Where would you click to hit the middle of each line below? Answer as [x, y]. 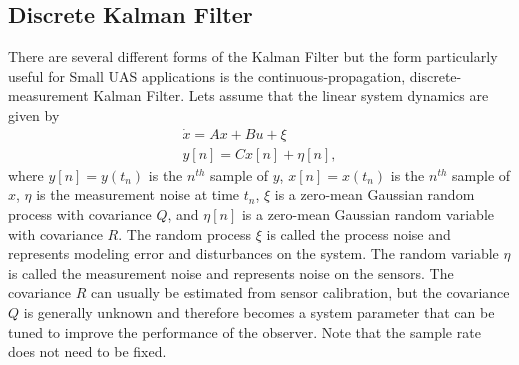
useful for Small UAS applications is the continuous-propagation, [207, 75]
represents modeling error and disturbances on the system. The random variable [253, 253]
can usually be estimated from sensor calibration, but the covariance [300, 292]
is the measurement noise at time [138, 194]
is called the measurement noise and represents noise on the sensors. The [231, 272]
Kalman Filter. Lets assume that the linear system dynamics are [291, 95]
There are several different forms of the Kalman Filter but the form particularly [253, 56]
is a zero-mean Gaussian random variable [367, 214]
